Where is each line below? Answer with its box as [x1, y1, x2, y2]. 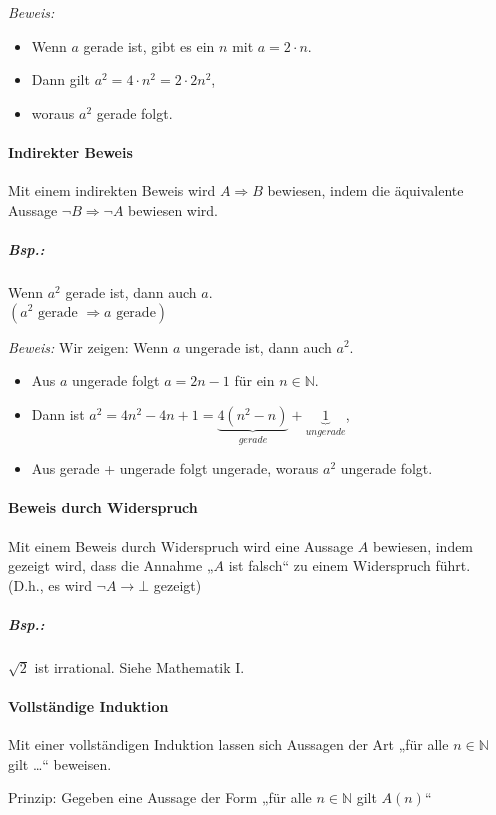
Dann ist [31, 403, 85, 424]
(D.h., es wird [8, 574, 92, 595]
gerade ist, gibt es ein [83, 35, 215, 56]
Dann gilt [31, 69, 90, 90]
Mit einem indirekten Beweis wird [8, 180, 216, 201]
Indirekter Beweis [8, 141, 133, 162]
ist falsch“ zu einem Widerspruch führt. [228, 555, 471, 576]
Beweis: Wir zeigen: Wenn [8, 336, 169, 357]
